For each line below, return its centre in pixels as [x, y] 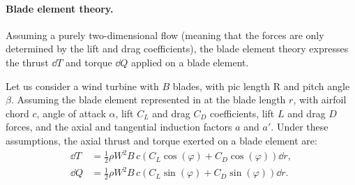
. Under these [300, 127]
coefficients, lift [242, 113]
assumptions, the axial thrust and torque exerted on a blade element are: [161, 140]
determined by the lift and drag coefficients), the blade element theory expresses [177, 49]
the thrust [27, 62]
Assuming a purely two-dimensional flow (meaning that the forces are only [165, 35]
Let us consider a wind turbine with [82, 86]
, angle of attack [71, 113]
